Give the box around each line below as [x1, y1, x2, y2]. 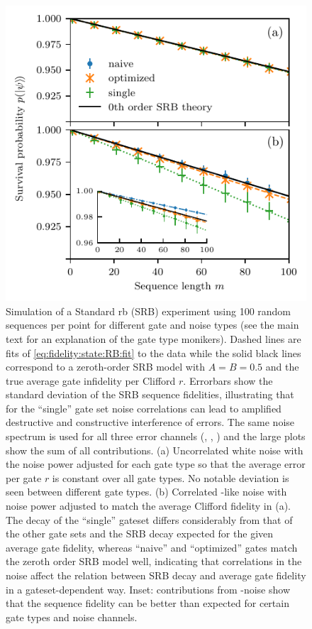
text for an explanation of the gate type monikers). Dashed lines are [6, 331, 301, 346]
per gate [6, 470, 42, 485]
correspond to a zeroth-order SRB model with [6, 359, 206, 374]
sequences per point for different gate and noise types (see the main [6, 317, 299, 332]
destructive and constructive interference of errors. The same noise [6, 415, 295, 430]
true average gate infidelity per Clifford [6, 373, 176, 388]
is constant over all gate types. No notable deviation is [52, 470, 289, 485]
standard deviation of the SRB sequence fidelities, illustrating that [6, 387, 294, 402]
